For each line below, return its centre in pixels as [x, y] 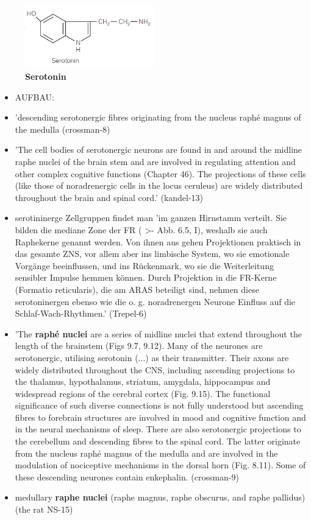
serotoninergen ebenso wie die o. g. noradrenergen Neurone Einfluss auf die [155, 301]
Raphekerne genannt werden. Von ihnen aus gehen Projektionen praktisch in [158, 241]
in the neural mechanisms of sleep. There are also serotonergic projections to [158, 429]
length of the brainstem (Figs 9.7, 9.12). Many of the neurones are [139, 346]
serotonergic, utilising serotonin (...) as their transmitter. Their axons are [152, 357]
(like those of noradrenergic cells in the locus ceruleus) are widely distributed [159, 185]
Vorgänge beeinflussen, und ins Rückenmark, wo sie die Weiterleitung [144, 265]
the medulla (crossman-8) [63, 129]
